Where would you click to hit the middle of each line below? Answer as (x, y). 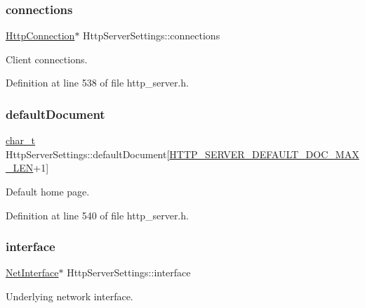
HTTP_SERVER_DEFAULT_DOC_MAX (264, 154)
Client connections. (47, 59)
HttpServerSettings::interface (129, 272)
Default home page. (48, 191)
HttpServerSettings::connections (152, 36)
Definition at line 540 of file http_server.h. (97, 215)
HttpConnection (40, 36)
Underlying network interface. (69, 296)
